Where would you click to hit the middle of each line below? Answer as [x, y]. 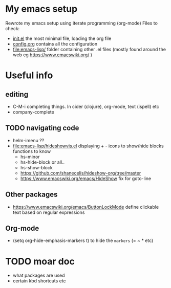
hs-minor [30, 157]
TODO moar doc [40, 261]
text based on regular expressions [49, 212]
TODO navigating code [42, 128]
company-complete [34, 112]
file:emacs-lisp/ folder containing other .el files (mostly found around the [89, 49]
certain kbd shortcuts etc [39, 281]
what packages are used [39, 275]
